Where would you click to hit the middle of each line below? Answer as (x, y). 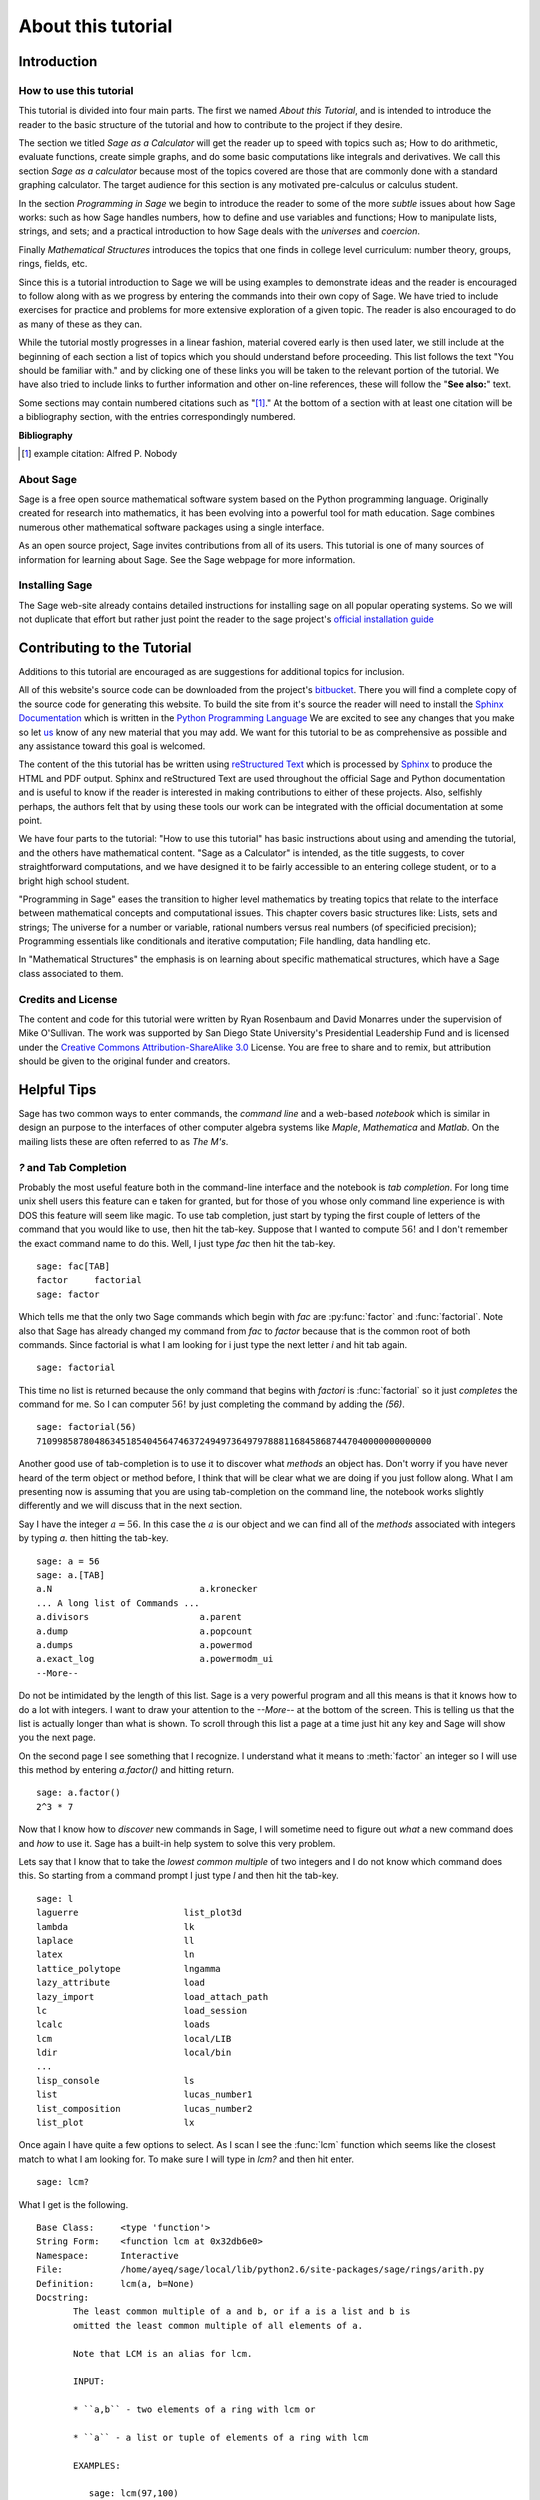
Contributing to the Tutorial (105, 647)
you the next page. (57, 1737)
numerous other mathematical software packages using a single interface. (171, 527)
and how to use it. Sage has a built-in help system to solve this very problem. (177, 1843)
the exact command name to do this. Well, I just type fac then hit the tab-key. (177, 1243)
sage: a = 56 (68, 1561)
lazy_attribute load (120, 1983)
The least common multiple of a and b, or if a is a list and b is (242, 2311)
